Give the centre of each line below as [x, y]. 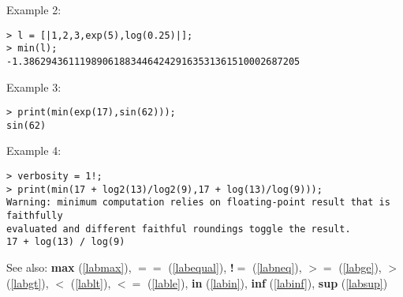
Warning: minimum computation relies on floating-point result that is [198, 203]
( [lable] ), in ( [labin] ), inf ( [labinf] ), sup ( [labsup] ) [267, 282]
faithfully [35, 216]
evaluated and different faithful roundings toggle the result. [179, 229]
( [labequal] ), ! [201, 267]
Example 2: [34, 9]
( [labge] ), [360, 267]
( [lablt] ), [91, 282]
